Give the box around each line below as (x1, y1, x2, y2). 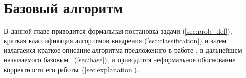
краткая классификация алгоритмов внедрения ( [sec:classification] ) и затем (4, 35, 227, 45)
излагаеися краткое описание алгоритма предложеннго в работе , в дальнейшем (4, 45, 242, 55)
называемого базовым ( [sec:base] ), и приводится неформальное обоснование (4, 54, 236, 64)
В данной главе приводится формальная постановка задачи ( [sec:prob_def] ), (4, 26, 232, 36)
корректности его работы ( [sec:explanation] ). (4, 64, 139, 74)
